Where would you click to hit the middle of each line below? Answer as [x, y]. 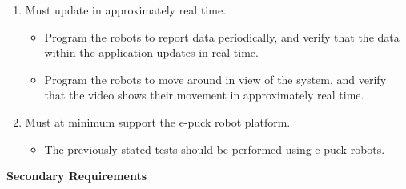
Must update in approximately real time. [126, 10]
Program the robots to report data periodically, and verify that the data [222, 36]
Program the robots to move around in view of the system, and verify [215, 79]
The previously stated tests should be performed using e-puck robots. [215, 149]
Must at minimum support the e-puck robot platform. [158, 121]
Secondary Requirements [77, 176]
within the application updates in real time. [151, 52]
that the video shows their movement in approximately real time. [204, 95]
